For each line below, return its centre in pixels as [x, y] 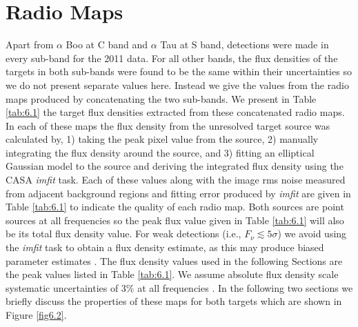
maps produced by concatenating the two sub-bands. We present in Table [161, 98]
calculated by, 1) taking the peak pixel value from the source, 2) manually [162, 139]
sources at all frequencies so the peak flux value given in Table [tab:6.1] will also [175, 220]
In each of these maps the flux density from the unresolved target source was [168, 125]
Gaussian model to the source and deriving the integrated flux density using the [175, 166]
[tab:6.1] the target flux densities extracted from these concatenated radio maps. [175, 112]
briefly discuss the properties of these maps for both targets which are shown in [174, 301]
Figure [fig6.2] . [36, 315]
